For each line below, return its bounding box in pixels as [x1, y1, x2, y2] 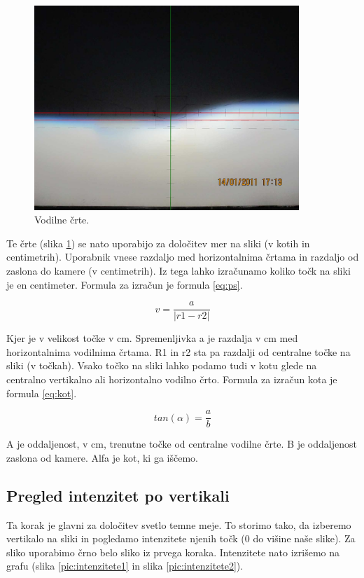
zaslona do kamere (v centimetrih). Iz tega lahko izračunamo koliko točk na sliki [6, 263, 351, 277]
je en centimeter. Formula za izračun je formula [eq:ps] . [6, 277, 243, 291]
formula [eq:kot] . [6, 385, 77, 400]
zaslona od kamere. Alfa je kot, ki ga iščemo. [6, 450, 198, 465]
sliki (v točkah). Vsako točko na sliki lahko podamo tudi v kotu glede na [6, 358, 317, 373]
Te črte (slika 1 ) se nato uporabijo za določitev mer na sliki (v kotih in [6, 235, 310, 250]
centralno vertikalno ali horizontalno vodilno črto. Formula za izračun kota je [6, 371, 337, 386]
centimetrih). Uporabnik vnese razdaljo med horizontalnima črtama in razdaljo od [6, 249, 359, 264]
